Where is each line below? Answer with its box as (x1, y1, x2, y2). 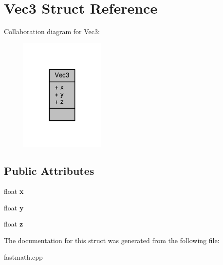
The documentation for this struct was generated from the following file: (4, 235, 220, 245)
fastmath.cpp (4, 251, 43, 262)
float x (4, 186, 24, 196)
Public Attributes (4, 163, 94, 178)
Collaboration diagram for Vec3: (4, 26, 100, 37)
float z (4, 219, 23, 229)
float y (4, 202, 24, 212)
